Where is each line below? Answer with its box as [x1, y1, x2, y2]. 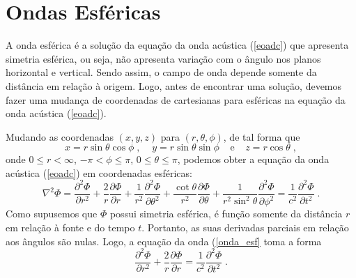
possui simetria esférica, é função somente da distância [109, 206, 343, 221]
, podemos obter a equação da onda [177, 152, 330, 167]
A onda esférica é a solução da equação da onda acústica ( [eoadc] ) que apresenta [6, 38, 349, 52]
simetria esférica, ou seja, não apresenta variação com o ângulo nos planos [6, 51, 321, 65]
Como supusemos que [6, 206, 98, 221]
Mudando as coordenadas [6, 129, 114, 144]
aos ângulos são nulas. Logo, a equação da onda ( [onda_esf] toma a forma [6, 233, 322, 248]
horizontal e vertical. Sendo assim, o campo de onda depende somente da [6, 65, 317, 79]
